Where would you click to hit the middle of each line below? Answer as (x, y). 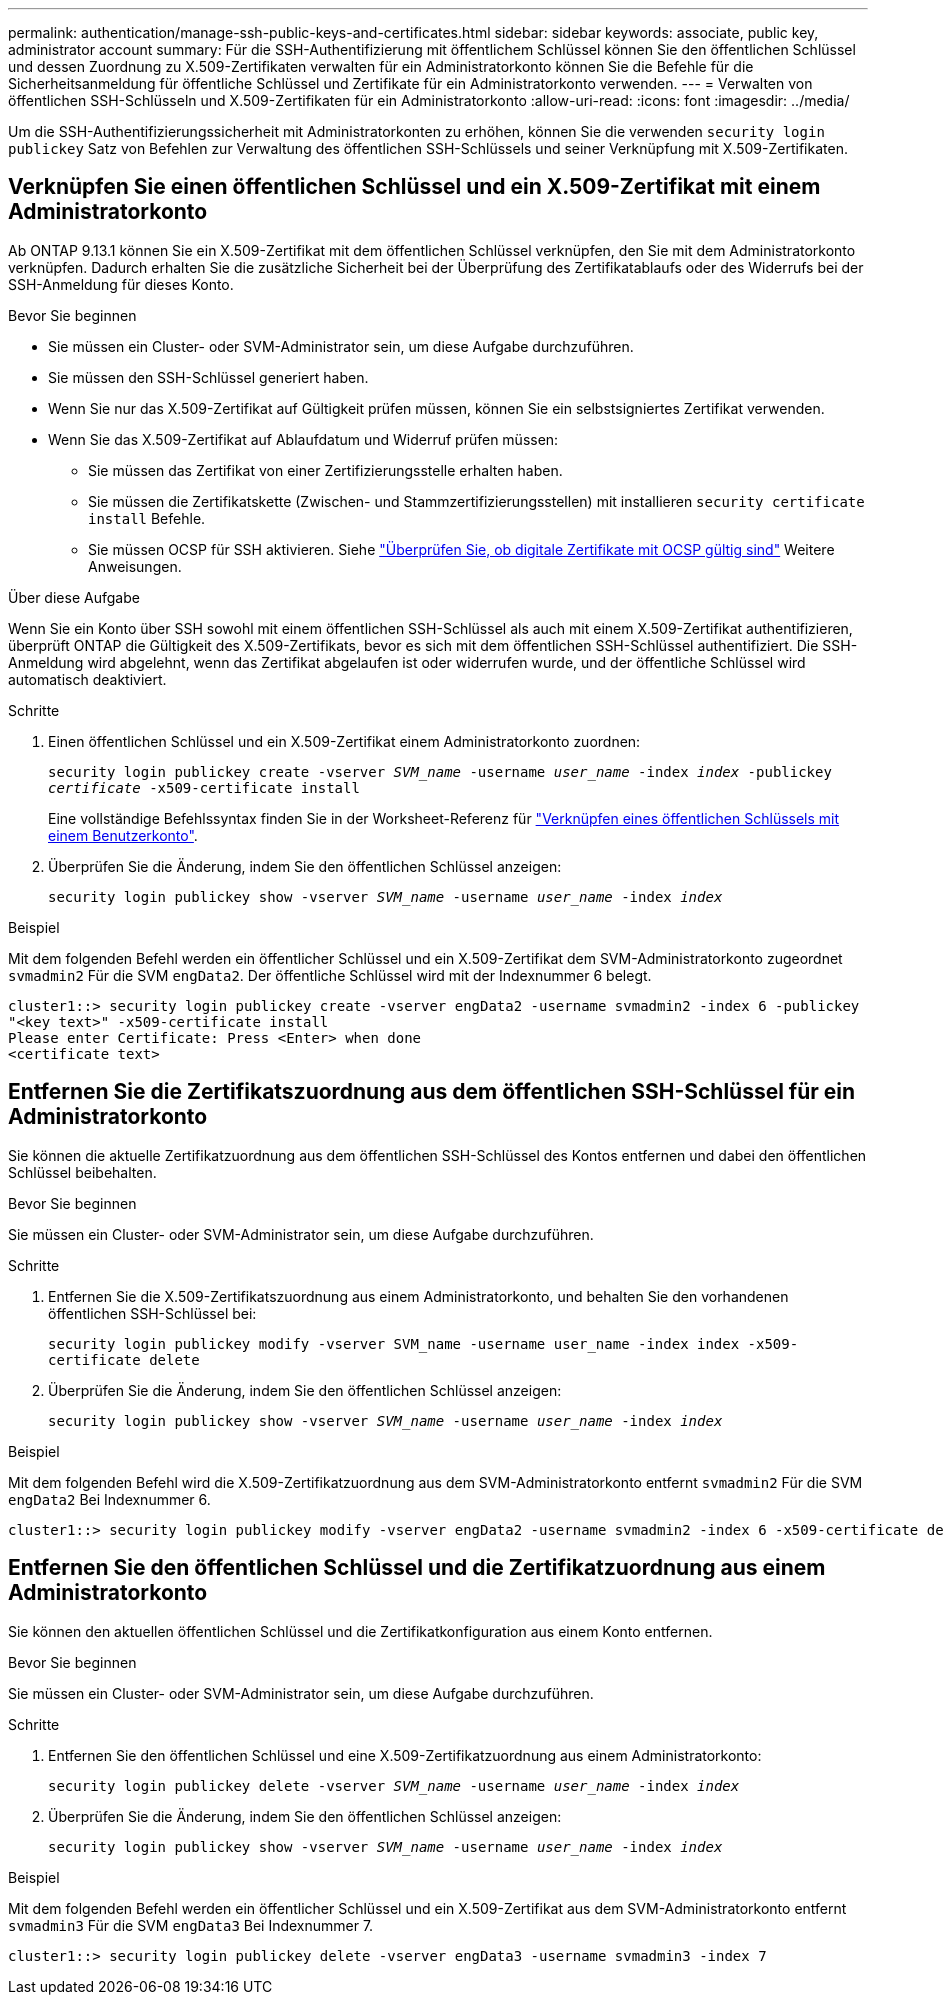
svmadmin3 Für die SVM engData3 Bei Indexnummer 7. (191, 1925)
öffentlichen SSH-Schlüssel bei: (152, 1313)
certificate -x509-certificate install (204, 787)
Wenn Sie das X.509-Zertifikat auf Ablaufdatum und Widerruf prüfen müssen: (303, 439)
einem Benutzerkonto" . (123, 835)
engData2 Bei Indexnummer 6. (109, 1499)
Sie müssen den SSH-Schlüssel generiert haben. (208, 377)
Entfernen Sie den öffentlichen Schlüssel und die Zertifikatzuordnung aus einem (417, 1568)
